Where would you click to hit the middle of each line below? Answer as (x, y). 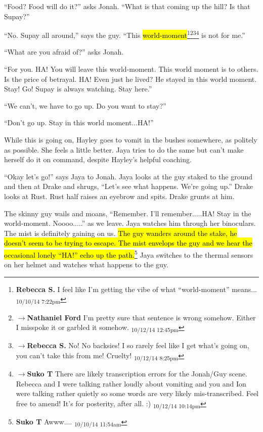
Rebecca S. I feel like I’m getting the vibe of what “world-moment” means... (137, 289)
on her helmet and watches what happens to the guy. (86, 265)
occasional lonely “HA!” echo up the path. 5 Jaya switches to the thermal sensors (129, 254)
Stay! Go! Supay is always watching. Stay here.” (78, 89)
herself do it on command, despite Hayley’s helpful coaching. (98, 159)
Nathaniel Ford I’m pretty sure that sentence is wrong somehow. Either (141, 317)
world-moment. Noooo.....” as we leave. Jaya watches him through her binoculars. (130, 223)
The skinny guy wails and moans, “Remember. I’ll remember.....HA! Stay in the (128, 213)
